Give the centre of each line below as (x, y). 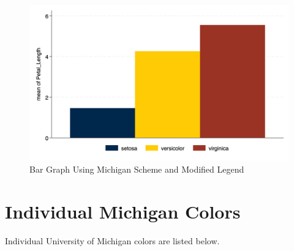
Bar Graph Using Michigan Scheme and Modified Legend (137, 169)
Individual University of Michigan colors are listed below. (112, 240)
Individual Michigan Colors (123, 211)
